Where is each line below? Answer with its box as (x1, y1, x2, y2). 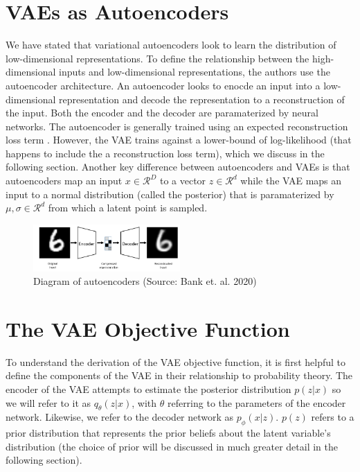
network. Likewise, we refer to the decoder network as (6, 410, 234, 424)
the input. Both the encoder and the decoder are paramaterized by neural (6, 105, 318, 120)
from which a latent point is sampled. (48, 200, 208, 215)
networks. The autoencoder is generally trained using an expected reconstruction (6, 119, 348, 133)
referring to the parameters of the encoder (167, 395, 346, 410)
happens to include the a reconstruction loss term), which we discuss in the (6, 146, 325, 160)
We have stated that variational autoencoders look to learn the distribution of (6, 37, 336, 52)
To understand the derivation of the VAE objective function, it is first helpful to (6, 354, 345, 369)
